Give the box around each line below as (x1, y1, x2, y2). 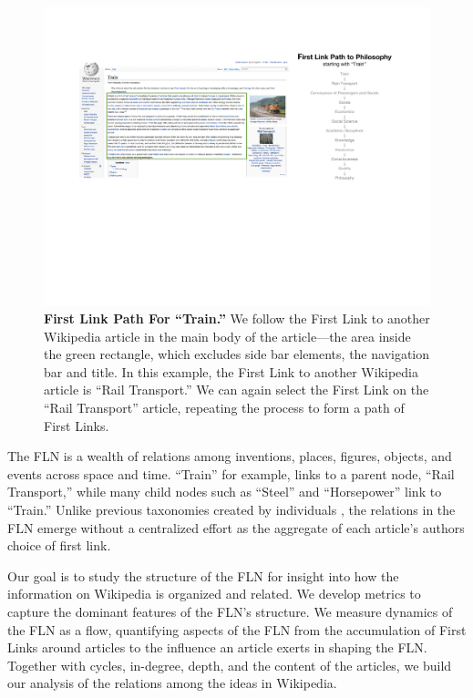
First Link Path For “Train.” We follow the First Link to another (44, 309, 430, 328)
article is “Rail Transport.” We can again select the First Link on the (44, 380, 429, 399)
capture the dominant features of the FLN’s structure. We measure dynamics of (7, 602, 453, 621)
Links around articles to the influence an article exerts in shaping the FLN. (7, 638, 427, 657)
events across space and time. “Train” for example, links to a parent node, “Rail (7, 464, 455, 483)
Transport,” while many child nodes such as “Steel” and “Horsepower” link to (7, 482, 442, 501)
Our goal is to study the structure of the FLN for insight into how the (7, 566, 399, 585)
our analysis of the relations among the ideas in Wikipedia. (7, 673, 337, 693)
